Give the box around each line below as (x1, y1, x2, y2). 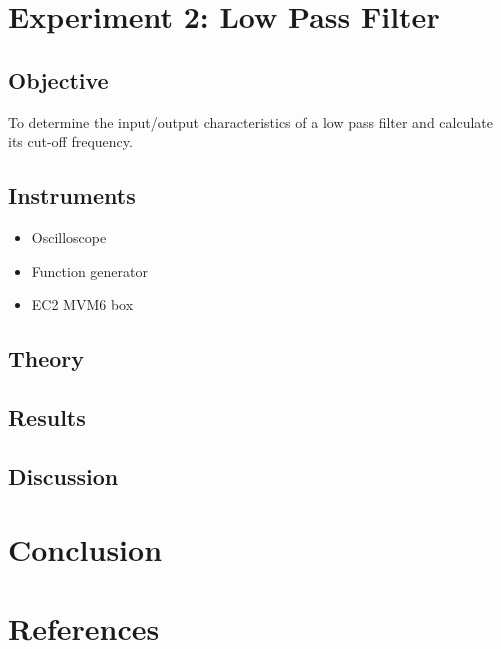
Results (8, 401, 86, 432)
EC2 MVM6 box (31, 294, 134, 315)
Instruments (8, 180, 136, 211)
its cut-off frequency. (8, 131, 133, 152)
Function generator (31, 260, 148, 281)
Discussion (8, 460, 119, 491)
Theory (8, 343, 85, 374)
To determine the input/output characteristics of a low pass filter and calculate (8, 111, 494, 132)
